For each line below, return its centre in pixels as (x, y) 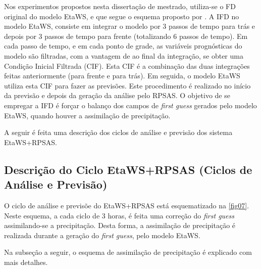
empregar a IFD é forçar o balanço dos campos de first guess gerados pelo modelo (130, 105)
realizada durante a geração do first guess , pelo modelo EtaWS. (102, 235)
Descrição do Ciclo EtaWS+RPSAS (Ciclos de (128, 169)
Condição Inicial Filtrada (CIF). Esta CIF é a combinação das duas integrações (127, 65)
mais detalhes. (26, 262)
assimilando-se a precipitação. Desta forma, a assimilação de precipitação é (120, 225)
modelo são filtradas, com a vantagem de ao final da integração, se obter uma (124, 55)
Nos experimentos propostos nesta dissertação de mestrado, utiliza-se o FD (120, 6)
